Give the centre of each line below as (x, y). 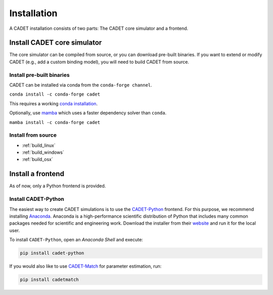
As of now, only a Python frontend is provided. (58, 186)
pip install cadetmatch (50, 280)
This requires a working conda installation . (54, 103)
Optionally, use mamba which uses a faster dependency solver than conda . (88, 113)
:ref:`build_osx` (37, 159)
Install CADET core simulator (56, 43)
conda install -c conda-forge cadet (55, 94)
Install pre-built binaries (40, 75)
